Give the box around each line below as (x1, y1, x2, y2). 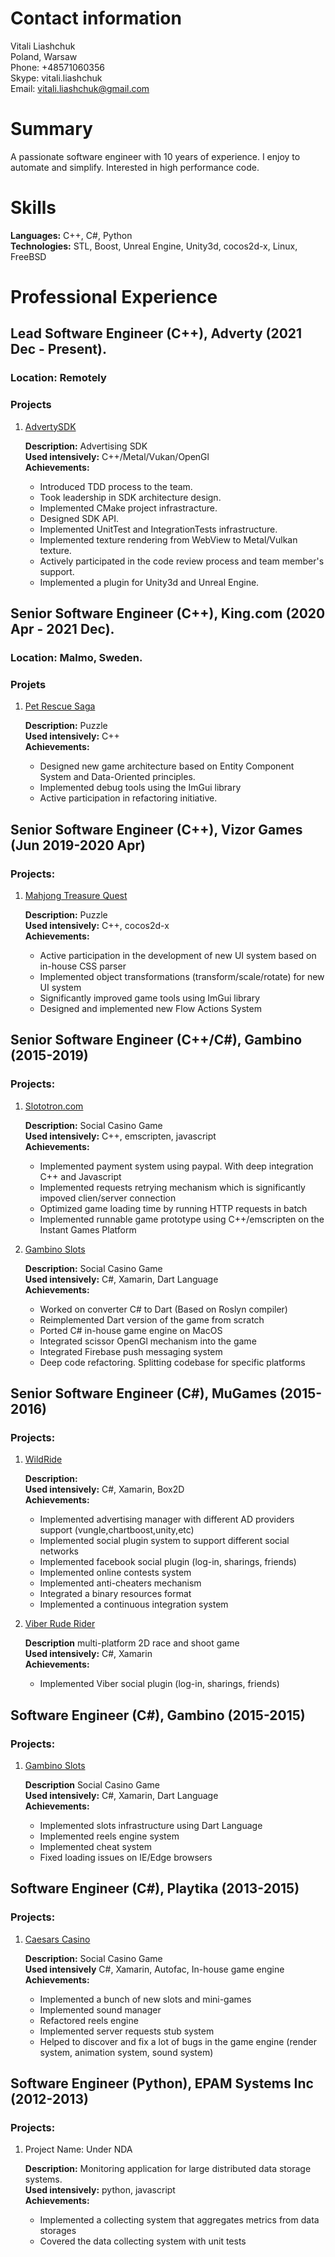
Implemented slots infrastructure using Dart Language (39, 1819, 263, 1831)
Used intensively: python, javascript (24, 2184, 176, 2196)
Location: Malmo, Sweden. (10, 650, 143, 664)
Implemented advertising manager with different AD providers (39, 1513, 295, 1526)
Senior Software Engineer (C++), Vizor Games (10, 821, 303, 838)
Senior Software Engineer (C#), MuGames (10, 1385, 277, 1402)
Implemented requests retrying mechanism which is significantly (39, 1181, 306, 1193)
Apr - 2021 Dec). (10, 621, 115, 637)
